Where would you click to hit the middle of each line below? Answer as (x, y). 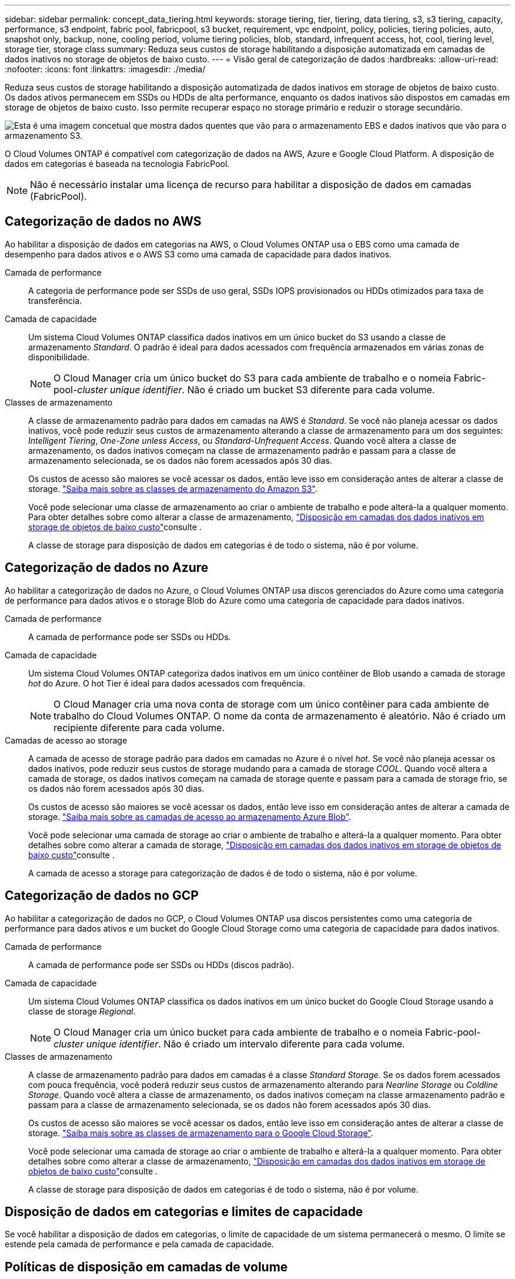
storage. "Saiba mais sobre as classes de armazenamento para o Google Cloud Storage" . (201, 1133)
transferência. (55, 300)
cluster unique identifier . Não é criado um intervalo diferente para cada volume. (229, 1044)
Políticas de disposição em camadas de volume (146, 1267)
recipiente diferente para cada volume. (139, 727)
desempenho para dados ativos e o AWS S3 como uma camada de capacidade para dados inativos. (198, 254)
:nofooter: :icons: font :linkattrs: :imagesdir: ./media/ (105, 69)
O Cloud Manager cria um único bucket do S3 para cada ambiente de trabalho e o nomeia (253, 378)
